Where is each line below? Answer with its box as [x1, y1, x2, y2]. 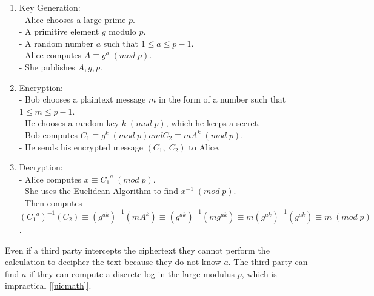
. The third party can [228, 255, 308, 268]
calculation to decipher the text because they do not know [5, 255, 221, 268]
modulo [109, 25, 136, 38]
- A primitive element [19, 25, 99, 38]
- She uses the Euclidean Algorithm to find [19, 184, 178, 197]
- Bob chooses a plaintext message [19, 93, 146, 106]
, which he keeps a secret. [165, 116, 261, 129]
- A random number [19, 36, 93, 49]
